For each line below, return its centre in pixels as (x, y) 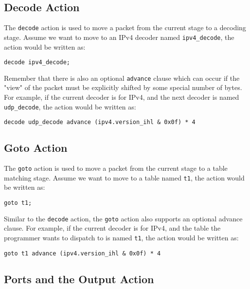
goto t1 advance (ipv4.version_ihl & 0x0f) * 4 (82, 253)
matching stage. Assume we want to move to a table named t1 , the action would (124, 177)
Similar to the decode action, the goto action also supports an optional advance (123, 218)
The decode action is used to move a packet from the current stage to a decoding (125, 27)
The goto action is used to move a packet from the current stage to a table (116, 168)
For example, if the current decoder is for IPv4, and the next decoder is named (122, 97)
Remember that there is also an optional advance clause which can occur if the (122, 78)
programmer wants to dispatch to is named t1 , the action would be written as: (121, 237)
